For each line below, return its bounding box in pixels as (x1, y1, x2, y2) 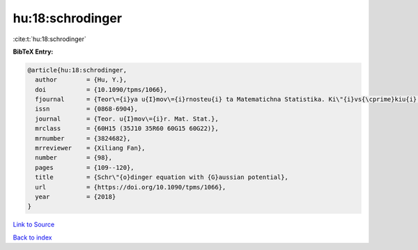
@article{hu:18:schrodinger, (27, 66, 127, 74)
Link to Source (13, 220, 55, 229)
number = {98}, (35, 154, 113, 162)
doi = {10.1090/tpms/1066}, (35, 86, 167, 93)
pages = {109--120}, (35, 164, 135, 171)
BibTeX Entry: (13, 47, 54, 56)
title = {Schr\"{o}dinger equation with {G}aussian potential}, (35, 173, 289, 181)
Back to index (13, 233, 52, 242)
